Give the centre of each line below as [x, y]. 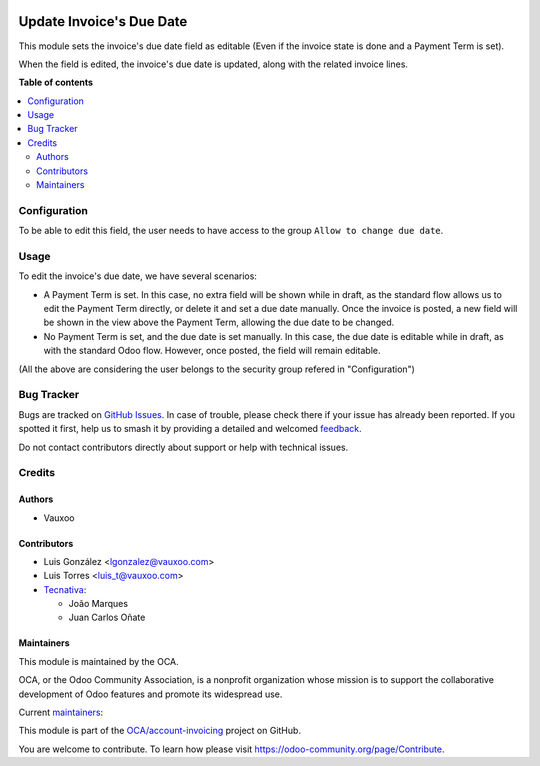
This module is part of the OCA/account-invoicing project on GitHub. [160, 731]
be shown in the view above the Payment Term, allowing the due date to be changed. [219, 322]
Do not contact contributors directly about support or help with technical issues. [183, 447]
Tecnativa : [65, 589]
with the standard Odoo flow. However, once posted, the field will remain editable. [212, 351]
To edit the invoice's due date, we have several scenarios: [137, 276]
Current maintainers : [61, 712]
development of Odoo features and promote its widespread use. [150, 694]
